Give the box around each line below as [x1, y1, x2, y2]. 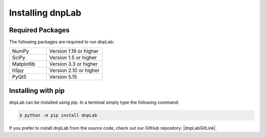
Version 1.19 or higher [49, 48, 99, 55]
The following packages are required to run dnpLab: [9, 39, 114, 45]
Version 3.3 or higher [49, 61, 98, 68]
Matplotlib [12, 61, 35, 68]
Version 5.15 [49, 73, 77, 80]
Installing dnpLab [9, 7, 81, 18]
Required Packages [9, 26, 70, 34]
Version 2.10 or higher [49, 67, 100, 74]
